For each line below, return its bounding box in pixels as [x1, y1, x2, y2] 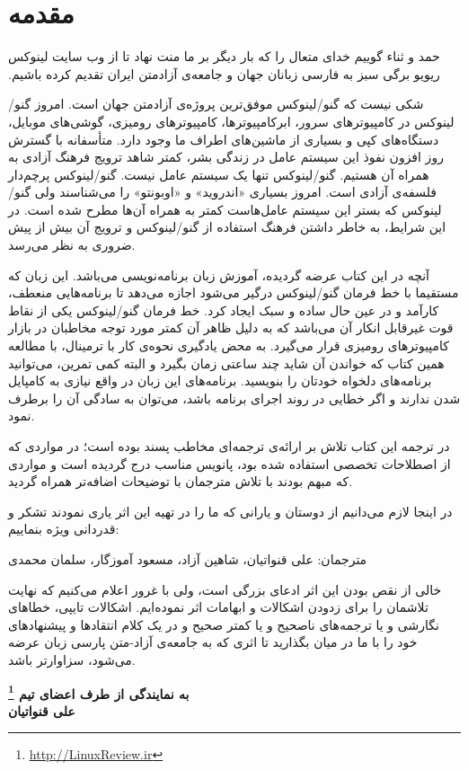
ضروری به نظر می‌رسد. [8, 235, 136, 254]
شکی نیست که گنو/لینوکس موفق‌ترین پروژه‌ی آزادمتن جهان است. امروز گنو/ [8, 94, 424, 113]
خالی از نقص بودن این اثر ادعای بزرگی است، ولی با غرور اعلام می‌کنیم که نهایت [8, 580, 442, 598]
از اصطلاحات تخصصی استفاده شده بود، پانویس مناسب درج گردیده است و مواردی [8, 454, 451, 473]
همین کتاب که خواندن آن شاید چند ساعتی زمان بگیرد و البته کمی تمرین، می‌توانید [8, 353, 445, 372]
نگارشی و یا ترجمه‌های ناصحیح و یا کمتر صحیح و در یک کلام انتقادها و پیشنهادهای [8, 615, 439, 633]
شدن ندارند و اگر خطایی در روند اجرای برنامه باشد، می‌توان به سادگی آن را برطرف [8, 388, 461, 407]
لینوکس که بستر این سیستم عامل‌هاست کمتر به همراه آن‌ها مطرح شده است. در [8, 199, 442, 218]
